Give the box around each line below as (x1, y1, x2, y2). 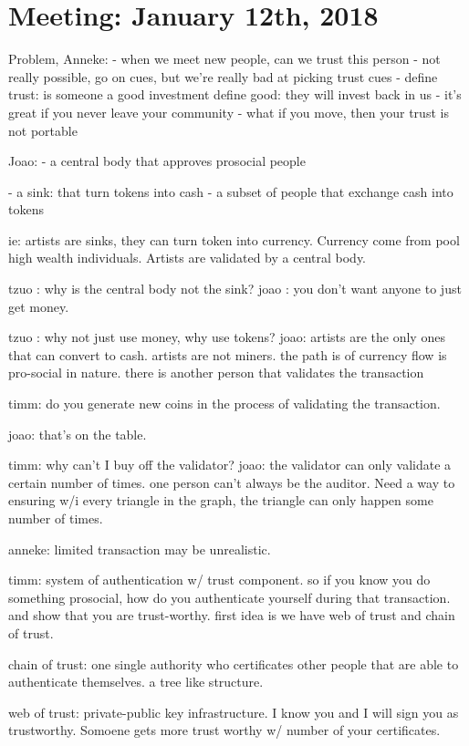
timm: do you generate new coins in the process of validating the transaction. (8, 394, 441, 413)
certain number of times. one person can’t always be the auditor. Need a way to (8, 472, 455, 492)
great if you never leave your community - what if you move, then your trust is (8, 102, 449, 121)
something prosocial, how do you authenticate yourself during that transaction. (8, 587, 451, 606)
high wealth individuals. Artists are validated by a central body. (8, 248, 367, 267)
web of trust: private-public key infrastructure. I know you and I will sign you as (8, 702, 459, 721)
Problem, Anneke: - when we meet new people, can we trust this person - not (8, 49, 441, 68)
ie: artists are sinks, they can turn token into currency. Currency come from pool (8, 230, 460, 249)
